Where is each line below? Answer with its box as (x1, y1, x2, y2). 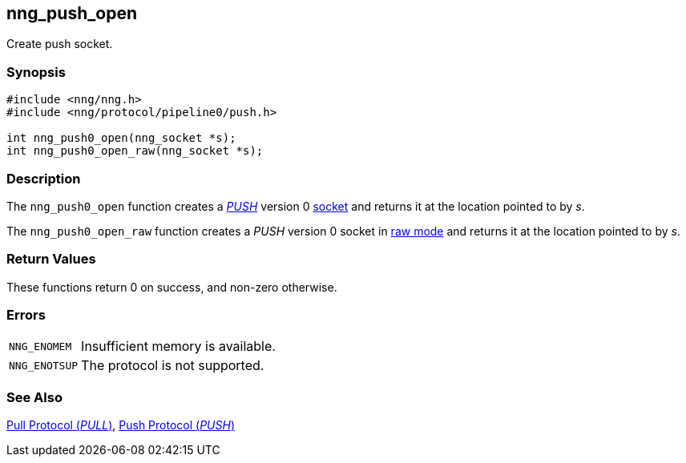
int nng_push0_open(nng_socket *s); (6, 131, 236, 145)
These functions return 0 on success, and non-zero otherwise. (6, 280, 337, 294)
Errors (6, 307, 46, 324)
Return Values (6, 251, 96, 268)
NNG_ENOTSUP (9, 359, 79, 372)
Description (6, 170, 81, 187)
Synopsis (6, 63, 66, 80)
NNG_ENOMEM (9, 340, 72, 352)
